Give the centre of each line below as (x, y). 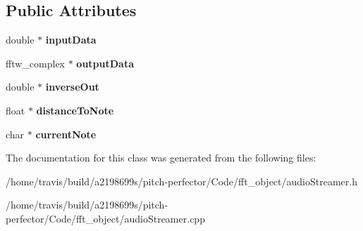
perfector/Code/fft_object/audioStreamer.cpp (105, 218)
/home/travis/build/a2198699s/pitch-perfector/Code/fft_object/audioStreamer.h (181, 181)
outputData (105, 63)
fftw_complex (35, 63)
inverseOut (72, 87)
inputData (71, 40)
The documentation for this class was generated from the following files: (161, 158)
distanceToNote (75, 110)
